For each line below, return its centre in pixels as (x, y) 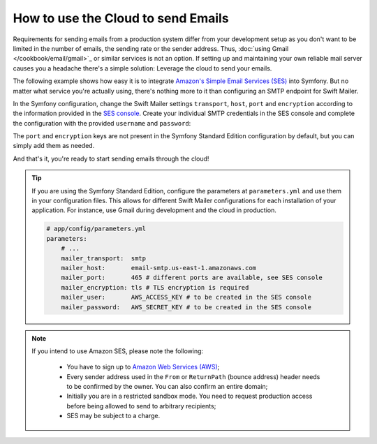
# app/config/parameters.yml (96, 229)
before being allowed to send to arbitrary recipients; (141, 406)
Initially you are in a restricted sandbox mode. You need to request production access (190, 396)
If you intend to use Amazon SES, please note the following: (118, 351)
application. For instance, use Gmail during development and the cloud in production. (154, 210)
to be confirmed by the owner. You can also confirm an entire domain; (167, 387)
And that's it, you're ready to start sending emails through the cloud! (111, 158)
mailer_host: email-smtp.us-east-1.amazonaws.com (159, 268)
